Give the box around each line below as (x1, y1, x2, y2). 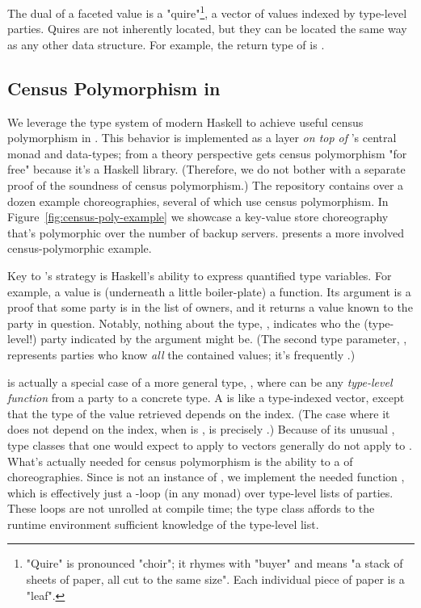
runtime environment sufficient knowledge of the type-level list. (7, 515, 319, 532)
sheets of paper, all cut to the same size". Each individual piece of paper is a (26, 571, 405, 588)
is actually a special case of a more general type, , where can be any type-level (7, 373, 393, 390)
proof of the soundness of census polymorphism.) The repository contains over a (7, 177, 404, 194)
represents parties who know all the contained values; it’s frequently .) (7, 346, 356, 363)
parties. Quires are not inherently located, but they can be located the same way (7, 20, 407, 37)
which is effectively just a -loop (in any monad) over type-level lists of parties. (7, 484, 394, 501)
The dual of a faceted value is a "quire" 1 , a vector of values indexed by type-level (7, 2, 407, 21)
